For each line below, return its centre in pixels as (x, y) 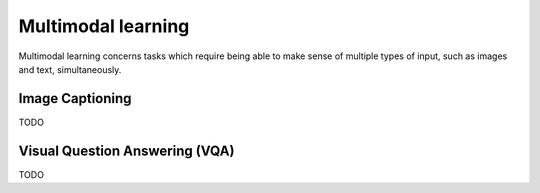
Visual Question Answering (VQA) (126, 150)
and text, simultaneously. (70, 69)
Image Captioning (75, 98)
